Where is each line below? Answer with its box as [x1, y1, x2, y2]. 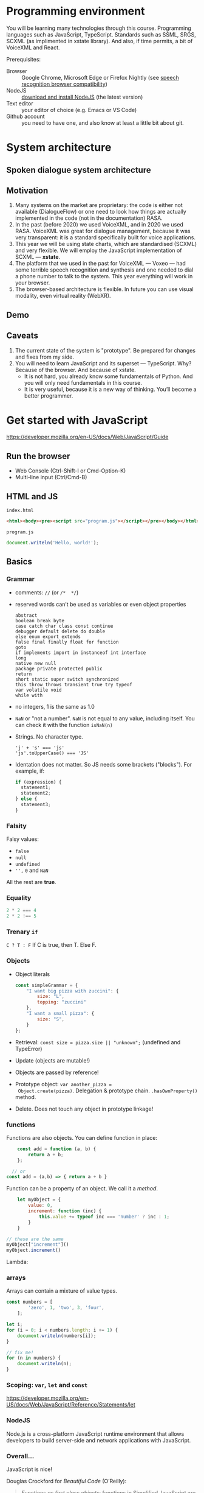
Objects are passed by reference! [15, 1069, 99, 1076]
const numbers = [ [6, 1299, 53, 1305]
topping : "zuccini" [37, 999, 86, 1005]
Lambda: [6, 1259, 29, 1266]
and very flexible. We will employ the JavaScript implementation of [15, 247, 182, 254]
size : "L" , [37, 994, 65, 1000]
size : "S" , [37, 1016, 65, 1022]
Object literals [15, 970, 50, 978]
